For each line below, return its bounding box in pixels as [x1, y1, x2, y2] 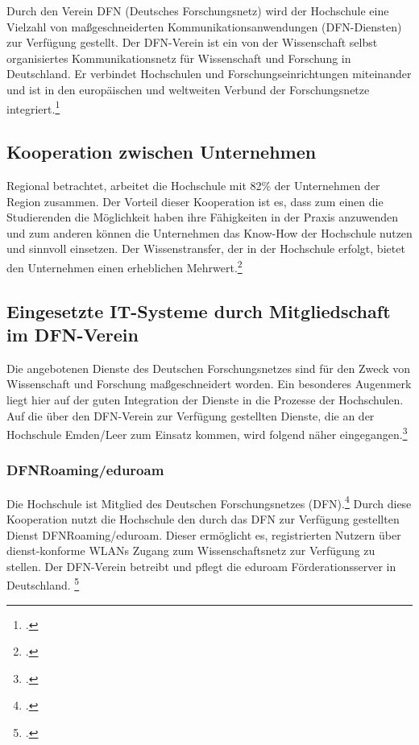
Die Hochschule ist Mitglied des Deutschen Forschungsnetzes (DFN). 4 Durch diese [6, 492, 412, 511]
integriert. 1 [6, 97, 60, 117]
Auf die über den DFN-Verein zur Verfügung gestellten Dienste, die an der [6, 407, 375, 424]
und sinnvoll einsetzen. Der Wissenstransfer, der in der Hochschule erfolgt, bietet [6, 240, 405, 257]
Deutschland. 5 [6, 574, 80, 593]
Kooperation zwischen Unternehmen [6, 139, 317, 164]
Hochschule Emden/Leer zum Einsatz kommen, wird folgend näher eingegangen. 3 [6, 424, 408, 442]
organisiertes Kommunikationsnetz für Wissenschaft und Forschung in [6, 49, 351, 66]
